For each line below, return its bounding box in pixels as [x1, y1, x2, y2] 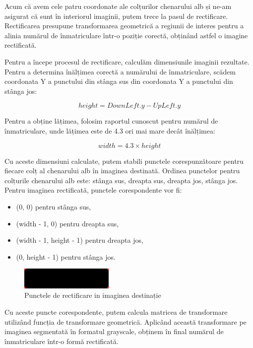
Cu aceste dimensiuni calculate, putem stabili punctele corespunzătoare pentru [4, 155, 244, 166]
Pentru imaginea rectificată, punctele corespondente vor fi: [4, 185, 182, 195]
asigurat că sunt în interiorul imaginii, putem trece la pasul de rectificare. [4, 10, 228, 21]
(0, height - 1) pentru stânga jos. [16, 251, 116, 262]
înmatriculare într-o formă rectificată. [4, 336, 119, 346]
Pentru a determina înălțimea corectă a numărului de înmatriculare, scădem [4, 66, 236, 76]
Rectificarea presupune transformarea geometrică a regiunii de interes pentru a [4, 20, 244, 31]
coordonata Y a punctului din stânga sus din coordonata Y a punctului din [4, 76, 233, 86]
